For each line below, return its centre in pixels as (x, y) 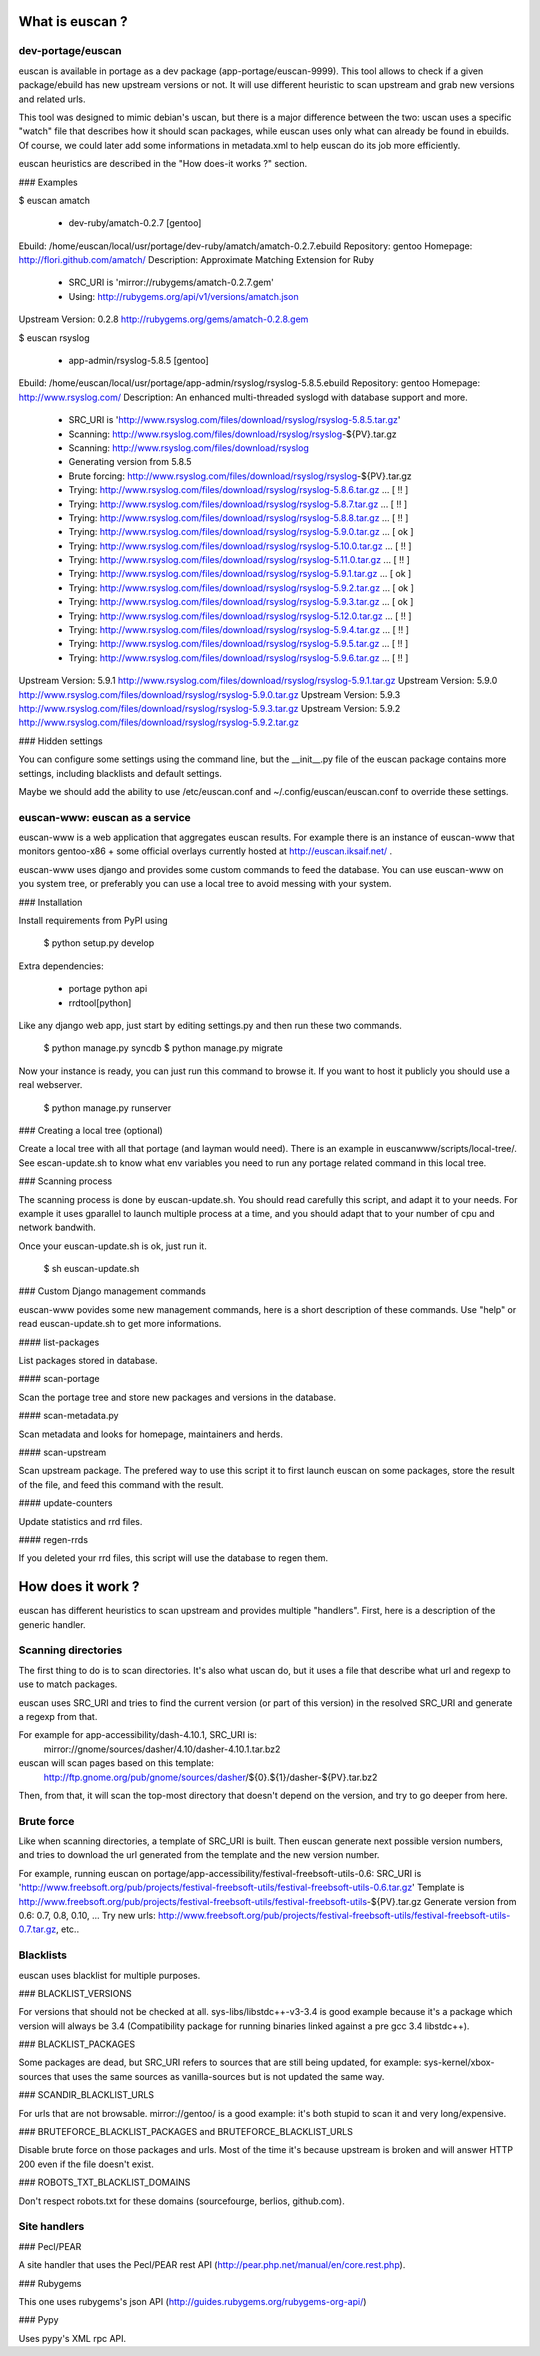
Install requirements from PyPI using (93, 921)
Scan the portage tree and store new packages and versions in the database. (177, 1397)
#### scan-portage (59, 1379)
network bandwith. (57, 1227)
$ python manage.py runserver (107, 1107)
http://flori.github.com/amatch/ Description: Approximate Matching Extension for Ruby (196, 260)
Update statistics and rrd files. (80, 1521)
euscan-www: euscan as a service (105, 817)
